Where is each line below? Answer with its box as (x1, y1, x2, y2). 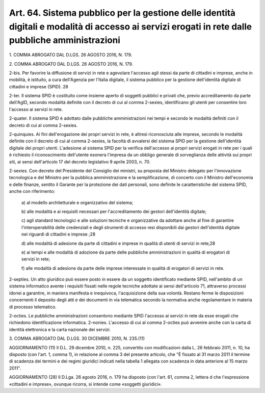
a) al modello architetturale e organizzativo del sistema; (21, 199, 133, 206)
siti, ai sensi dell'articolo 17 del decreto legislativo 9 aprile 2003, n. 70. (9, 158, 151, 164)
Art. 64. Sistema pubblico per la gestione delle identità (9, 7, 236, 18)
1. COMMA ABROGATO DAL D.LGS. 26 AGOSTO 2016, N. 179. (9, 52, 132, 58)
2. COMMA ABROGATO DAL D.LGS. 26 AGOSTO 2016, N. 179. (9, 61, 133, 67)
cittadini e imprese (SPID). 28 (9, 83, 69, 89)
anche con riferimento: (9, 188, 55, 194)
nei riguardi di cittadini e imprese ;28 (21, 231, 96, 237)
